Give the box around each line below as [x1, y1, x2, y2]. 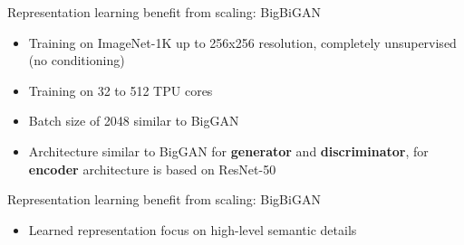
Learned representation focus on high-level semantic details [28, 220, 357, 239]
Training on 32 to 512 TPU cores [28, 80, 213, 99]
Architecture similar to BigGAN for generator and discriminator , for [28, 141, 429, 160]
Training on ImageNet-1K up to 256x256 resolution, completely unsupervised [28, 33, 457, 52]
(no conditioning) [28, 51, 125, 70]
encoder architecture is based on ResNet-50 [28, 159, 276, 178]
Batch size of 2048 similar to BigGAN [28, 111, 239, 130]
